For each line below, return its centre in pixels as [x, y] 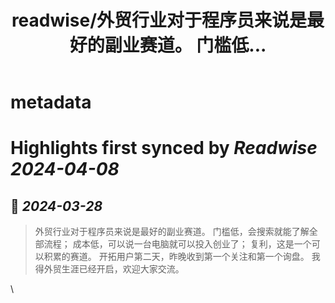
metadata [51, 102]
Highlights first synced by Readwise [164, 148]
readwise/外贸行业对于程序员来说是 [159, 20]
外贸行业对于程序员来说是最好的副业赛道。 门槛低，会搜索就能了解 [172, 232]
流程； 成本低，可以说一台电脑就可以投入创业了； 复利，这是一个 [177, 244]
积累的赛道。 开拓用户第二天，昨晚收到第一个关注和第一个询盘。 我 [182, 257]
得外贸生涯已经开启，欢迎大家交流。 [109, 269]
